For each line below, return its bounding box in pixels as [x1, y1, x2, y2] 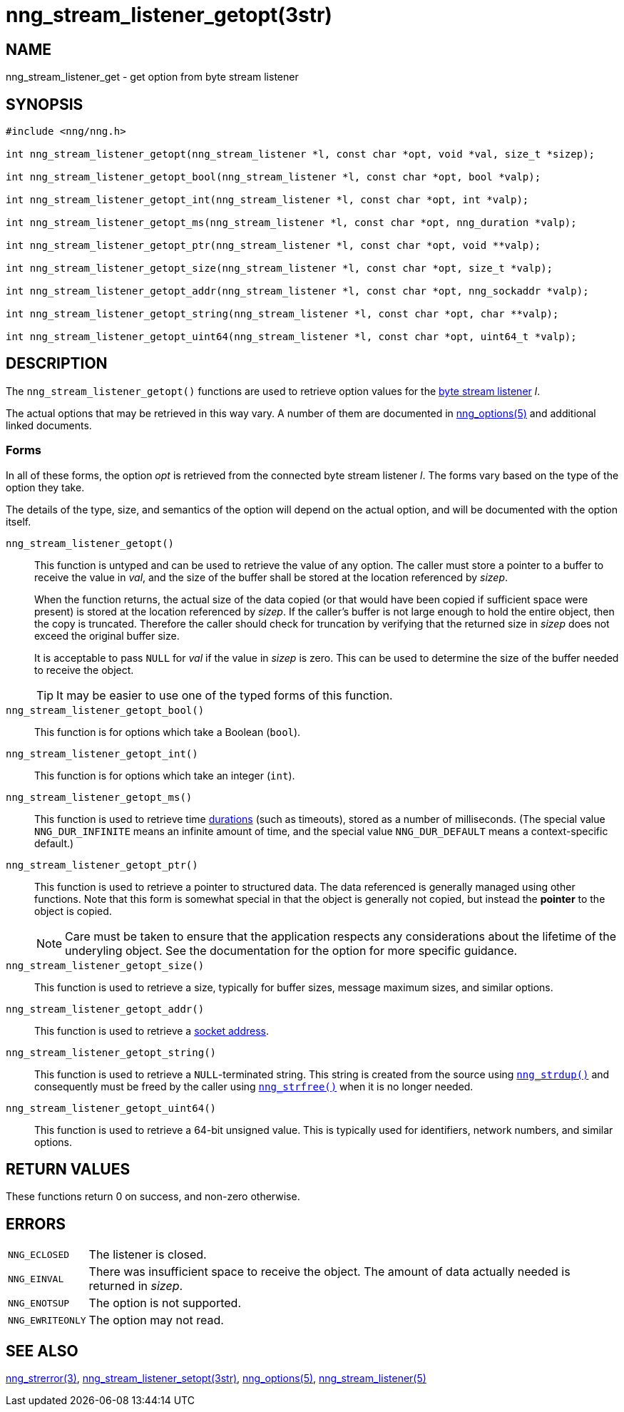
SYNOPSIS [6, 95, 83, 113]
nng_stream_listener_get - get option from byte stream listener [6, 71, 299, 83]
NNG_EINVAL [8, 1273, 64, 1284]
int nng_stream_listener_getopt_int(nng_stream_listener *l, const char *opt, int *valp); [6, 194, 529, 206]
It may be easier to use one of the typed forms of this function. [56, 687, 393, 702]
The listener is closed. [88, 1247, 207, 1262]
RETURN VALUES [6, 1160, 131, 1179]
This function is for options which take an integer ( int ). [34, 769, 295, 782]
